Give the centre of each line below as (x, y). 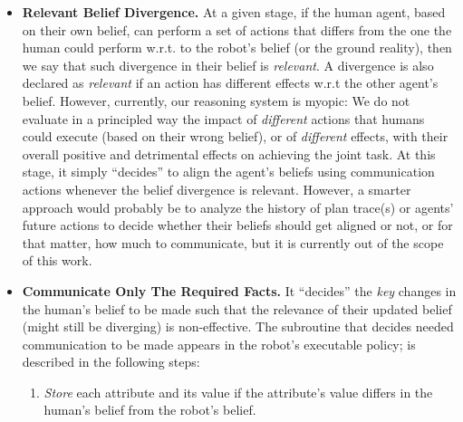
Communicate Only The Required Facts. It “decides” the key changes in (239, 290)
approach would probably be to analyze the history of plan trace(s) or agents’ (238, 207)
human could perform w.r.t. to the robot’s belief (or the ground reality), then (237, 48)
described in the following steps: (111, 362)
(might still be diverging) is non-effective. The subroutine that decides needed (238, 326)
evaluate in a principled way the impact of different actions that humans (223, 118)
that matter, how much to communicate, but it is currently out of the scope (233, 242)
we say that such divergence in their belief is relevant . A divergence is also (228, 65)
